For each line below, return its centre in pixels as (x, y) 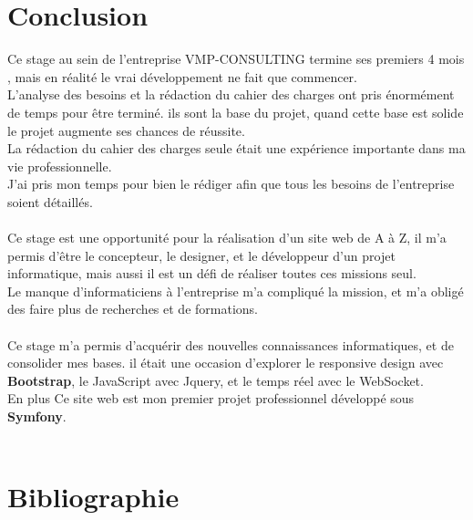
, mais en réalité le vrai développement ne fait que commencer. (182, 76)
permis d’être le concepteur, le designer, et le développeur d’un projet (201, 255)
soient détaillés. (50, 201)
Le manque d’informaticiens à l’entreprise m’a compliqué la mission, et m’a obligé (236, 291)
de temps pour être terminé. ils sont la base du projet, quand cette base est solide (236, 112)
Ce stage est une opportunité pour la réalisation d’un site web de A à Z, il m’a (227, 238)
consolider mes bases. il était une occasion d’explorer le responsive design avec (226, 363)
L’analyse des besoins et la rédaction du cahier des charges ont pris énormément (231, 94)
